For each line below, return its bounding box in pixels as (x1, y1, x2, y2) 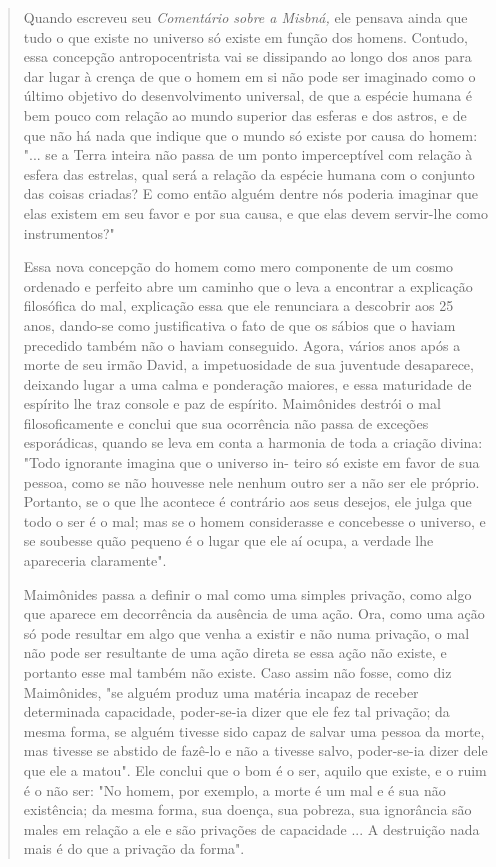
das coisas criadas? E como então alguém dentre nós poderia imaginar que (23, 183, 478, 204)
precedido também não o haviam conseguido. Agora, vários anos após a (23, 334, 461, 355)
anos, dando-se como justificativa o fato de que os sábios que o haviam (23, 314, 456, 335)
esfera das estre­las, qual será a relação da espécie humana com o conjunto (23, 163, 475, 184)
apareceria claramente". (23, 550, 167, 571)
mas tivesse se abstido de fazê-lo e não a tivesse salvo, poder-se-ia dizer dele (23, 740, 488, 761)
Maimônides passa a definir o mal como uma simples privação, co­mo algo (23, 583, 472, 604)
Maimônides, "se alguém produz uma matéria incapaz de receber (23, 681, 419, 702)
